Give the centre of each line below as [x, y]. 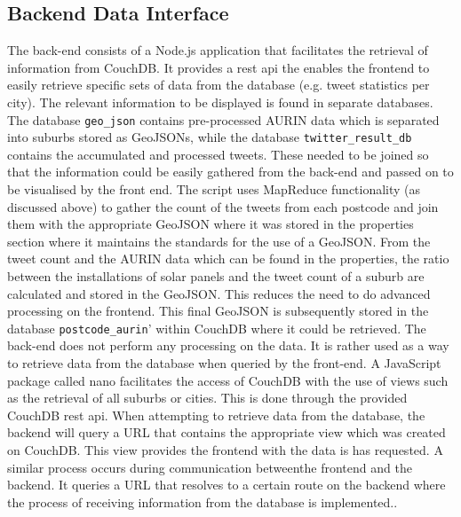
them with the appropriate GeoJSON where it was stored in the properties [211, 224]
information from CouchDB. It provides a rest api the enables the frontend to [219, 67]
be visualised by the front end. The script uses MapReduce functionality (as [214, 189]
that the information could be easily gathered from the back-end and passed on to [230, 172]
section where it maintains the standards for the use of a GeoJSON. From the [219, 241]
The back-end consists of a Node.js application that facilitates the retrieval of [218, 50]
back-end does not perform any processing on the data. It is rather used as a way [228, 345]
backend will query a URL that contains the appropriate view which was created [227, 432]
